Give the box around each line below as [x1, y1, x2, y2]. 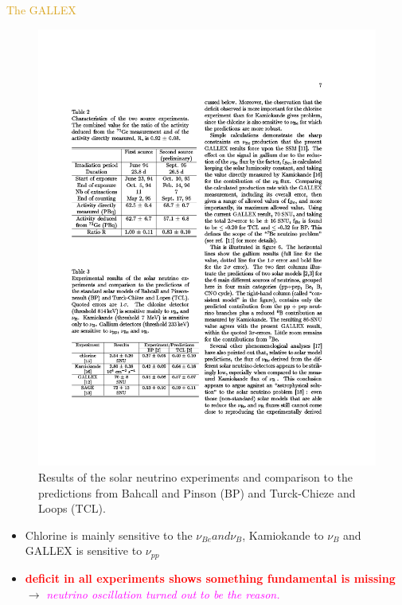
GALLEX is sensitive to [25, 542, 142, 559]
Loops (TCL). [38, 500, 106, 517]
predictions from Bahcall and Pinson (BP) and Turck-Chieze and [38, 484, 356, 501]
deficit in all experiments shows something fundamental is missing [25, 569, 396, 586]
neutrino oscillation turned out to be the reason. [46, 585, 280, 602]
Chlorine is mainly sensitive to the [25, 526, 193, 543]
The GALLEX [6, 2, 76, 18]
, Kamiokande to [242, 526, 324, 543]
